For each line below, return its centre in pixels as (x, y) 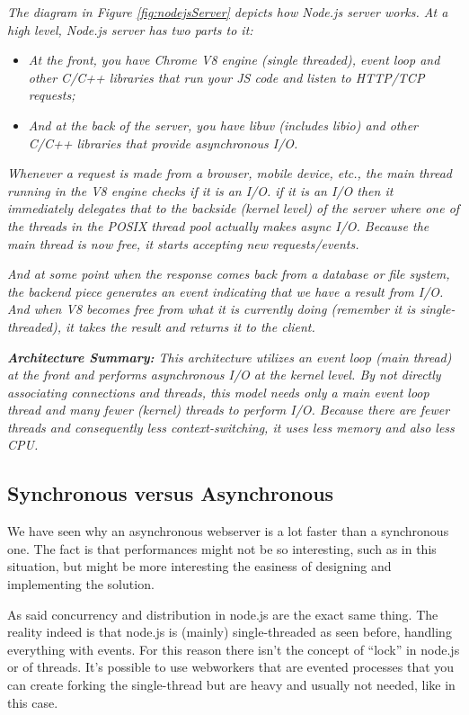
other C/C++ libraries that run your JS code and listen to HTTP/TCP (226, 77)
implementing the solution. (81, 584)
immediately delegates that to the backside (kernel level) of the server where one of (234, 208)
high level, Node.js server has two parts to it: (130, 29)
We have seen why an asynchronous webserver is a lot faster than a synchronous (228, 531)
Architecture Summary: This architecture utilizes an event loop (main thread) (230, 357)
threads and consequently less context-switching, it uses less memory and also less (231, 427)
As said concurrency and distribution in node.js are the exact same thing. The (223, 614)
